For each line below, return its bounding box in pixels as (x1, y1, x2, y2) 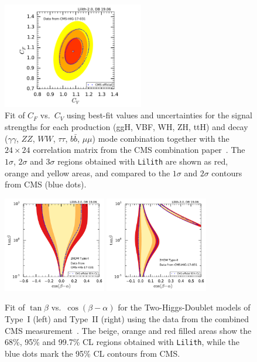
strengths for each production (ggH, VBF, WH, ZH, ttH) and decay (5, 121, 248, 133)
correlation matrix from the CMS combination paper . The (33, 144, 245, 156)
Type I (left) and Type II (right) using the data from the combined (5, 313, 249, 325)
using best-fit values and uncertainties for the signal (66, 109, 252, 121)
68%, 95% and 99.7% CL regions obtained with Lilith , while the (5, 336, 240, 348)
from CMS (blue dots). (5, 178, 87, 190)
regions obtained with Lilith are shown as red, (57, 155, 228, 167)
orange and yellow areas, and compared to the (5, 166, 170, 179)
